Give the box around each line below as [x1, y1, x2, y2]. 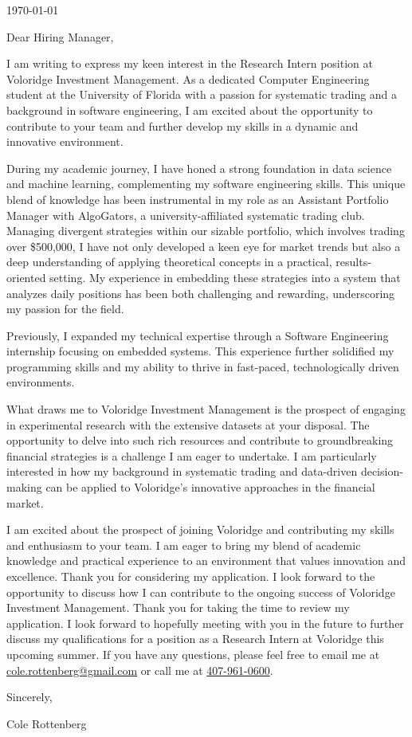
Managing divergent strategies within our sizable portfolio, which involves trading [6, 222, 405, 239]
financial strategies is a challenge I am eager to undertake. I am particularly [6, 447, 377, 464]
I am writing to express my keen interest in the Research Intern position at [6, 55, 373, 72]
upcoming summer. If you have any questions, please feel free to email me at [6, 645, 380, 662]
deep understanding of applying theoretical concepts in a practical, [6, 253, 332, 270]
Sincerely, [6, 688, 53, 705]
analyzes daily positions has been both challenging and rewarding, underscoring [6, 284, 395, 301]
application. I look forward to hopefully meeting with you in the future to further [6, 614, 404, 631]
